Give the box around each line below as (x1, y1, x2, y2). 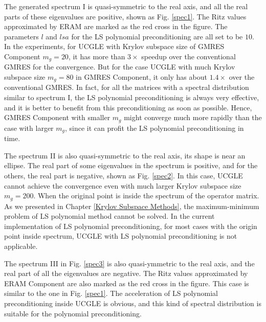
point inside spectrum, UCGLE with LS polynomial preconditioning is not (4, 231, 237, 241)
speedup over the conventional (141, 51, 236, 61)
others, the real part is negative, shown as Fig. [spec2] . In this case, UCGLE (4, 170, 243, 180)
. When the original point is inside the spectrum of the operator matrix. (33, 190, 259, 201)
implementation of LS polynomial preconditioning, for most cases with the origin (4, 220, 257, 231)
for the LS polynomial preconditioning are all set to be (71, 31, 243, 41)
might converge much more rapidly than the (124, 112, 262, 123)
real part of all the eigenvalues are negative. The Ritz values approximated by (4, 268, 248, 279)
